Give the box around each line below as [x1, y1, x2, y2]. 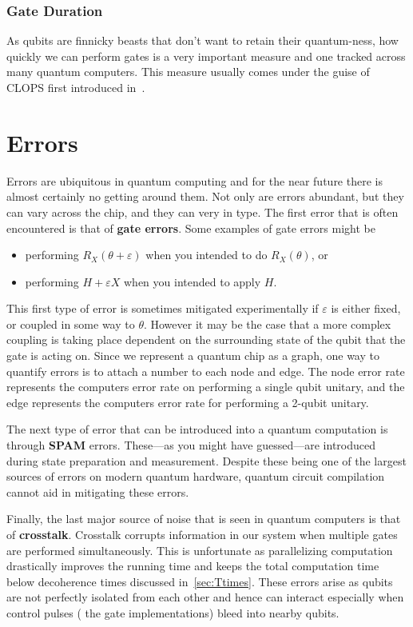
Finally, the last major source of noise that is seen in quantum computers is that [6, 510, 401, 527]
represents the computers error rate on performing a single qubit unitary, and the [6, 378, 405, 395]
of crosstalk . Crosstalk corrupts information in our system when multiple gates [6, 526, 398, 542]
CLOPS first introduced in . [6, 79, 145, 95]
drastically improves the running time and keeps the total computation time [6, 557, 379, 574]
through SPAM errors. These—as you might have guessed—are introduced [6, 437, 376, 453]
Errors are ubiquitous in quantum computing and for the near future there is [6, 172, 383, 189]
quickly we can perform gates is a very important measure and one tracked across [6, 47, 406, 64]
